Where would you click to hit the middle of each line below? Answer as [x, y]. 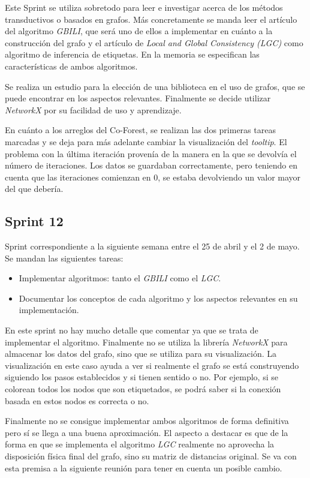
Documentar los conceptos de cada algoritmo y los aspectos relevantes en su [158, 298]
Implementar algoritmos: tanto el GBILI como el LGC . [120, 278]
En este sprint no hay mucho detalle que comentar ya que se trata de [132, 330]
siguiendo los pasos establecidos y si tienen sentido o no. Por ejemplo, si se [142, 377]
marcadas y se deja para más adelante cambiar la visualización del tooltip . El [146, 141]
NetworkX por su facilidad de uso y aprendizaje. [93, 109]
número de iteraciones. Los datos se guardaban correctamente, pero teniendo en [151, 165]
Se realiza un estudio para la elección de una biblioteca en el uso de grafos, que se [155, 86]
